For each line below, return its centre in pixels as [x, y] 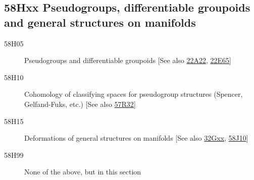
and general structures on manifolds [100, 22]
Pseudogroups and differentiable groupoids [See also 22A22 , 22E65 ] [128, 60]
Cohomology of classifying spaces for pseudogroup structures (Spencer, [134, 94]
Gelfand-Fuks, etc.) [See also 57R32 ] [80, 104]
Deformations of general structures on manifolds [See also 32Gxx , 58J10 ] [136, 138]
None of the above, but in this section [83, 172]
